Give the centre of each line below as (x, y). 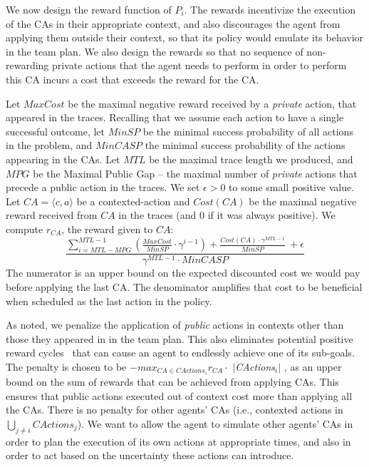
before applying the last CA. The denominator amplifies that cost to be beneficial (184, 287)
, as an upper (313, 367)
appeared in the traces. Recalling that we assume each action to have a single (175, 117)
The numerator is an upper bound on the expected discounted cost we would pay (183, 273)
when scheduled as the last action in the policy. (109, 301)
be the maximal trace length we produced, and (251, 159)
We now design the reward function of (89, 9)
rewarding (27, 65)
